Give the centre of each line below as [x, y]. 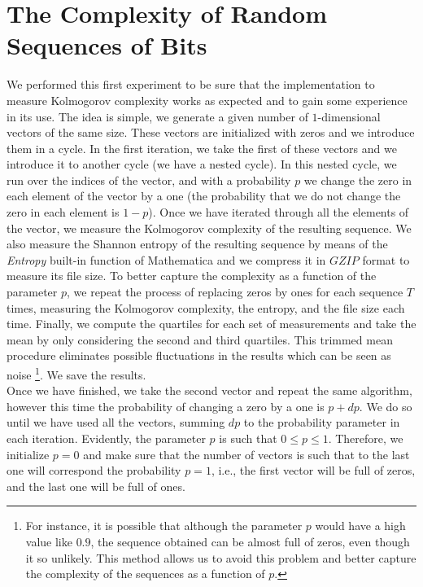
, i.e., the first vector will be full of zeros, [313, 470]
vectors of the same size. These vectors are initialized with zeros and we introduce [211, 132]
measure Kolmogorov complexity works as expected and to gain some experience [207, 100]
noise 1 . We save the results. [76, 373]
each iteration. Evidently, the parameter [106, 438]
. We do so [386, 406]
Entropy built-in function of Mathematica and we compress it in [166, 259]
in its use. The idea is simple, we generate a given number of [157, 116]
